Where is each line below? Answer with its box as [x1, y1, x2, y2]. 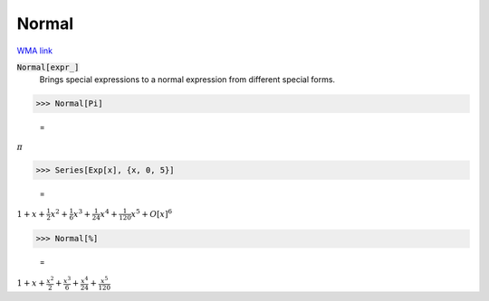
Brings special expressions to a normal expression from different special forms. [39, 74, 335, 85]
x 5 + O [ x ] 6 [130, 208, 172, 219]
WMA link [16, 45, 53, 56]
